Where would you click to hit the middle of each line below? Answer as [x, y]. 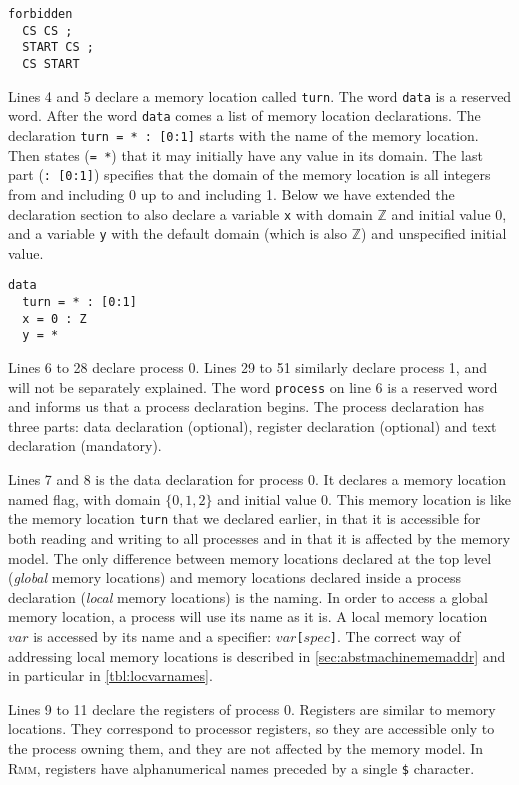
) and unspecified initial [434, 233]
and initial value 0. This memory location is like [364, 498]
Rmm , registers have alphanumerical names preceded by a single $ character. [241, 767]
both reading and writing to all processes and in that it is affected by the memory [259, 537]
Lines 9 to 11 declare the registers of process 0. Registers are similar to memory [252, 708]
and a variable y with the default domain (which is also [178, 233]
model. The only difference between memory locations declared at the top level [250, 557]
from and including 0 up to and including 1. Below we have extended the [231, 193]
